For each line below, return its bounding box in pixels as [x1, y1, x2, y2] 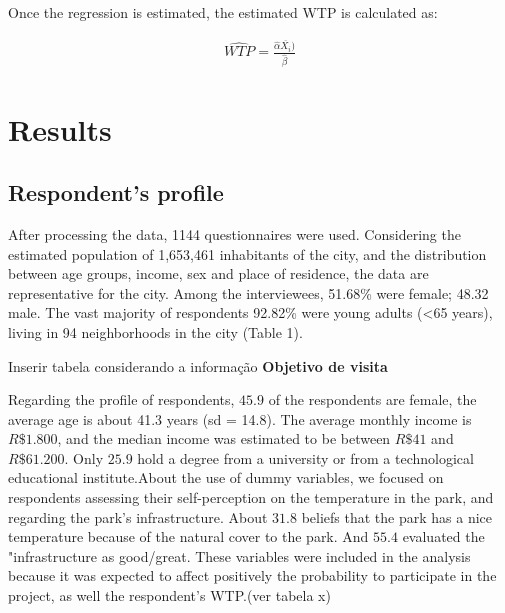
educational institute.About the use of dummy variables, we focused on [8, 467, 444, 488]
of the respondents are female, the [268, 389, 477, 410]
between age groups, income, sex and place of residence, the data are [8, 263, 429, 284]
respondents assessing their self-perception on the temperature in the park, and [8, 487, 494, 508]
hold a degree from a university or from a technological [137, 447, 474, 468]
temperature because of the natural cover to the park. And [8, 526, 369, 547]
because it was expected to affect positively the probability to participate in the [8, 565, 497, 586]
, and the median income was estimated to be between [57, 428, 391, 449]
